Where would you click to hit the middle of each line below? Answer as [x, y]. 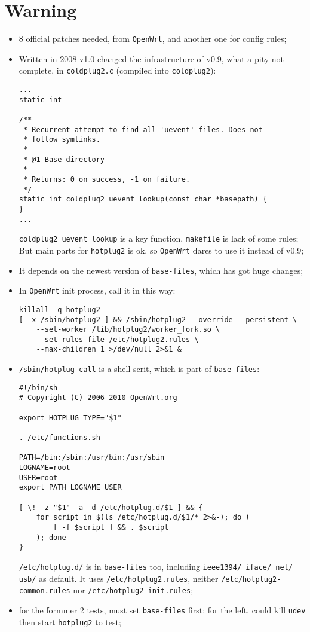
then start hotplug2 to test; [70, 622]
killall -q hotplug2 [59, 309]
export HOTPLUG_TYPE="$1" [70, 418]
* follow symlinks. [62, 140]
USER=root [38, 477]
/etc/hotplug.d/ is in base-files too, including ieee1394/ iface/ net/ [156, 566]
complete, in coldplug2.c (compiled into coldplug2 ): [117, 70]
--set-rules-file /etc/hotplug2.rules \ [117, 339]
